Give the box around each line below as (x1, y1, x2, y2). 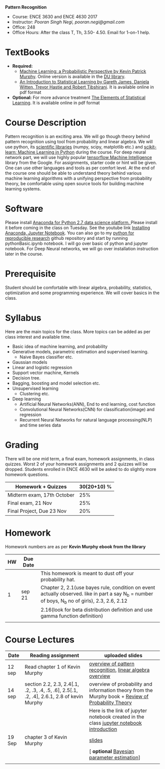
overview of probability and (89, 681, 153, 688)
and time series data (19, 422, 61, 428)
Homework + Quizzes (15, 483, 67, 490)
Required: (12, 63, 33, 69)
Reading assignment (29, 652, 80, 658)
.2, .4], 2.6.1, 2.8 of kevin (24, 693, 83, 700)
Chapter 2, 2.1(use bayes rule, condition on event (40, 584, 156, 591)
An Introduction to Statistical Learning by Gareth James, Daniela (19, 78, 149, 84)
